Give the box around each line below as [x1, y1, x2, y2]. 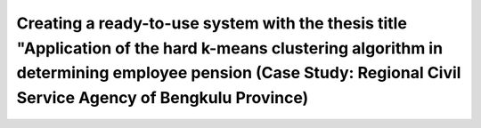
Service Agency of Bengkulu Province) [16, 88, 309, 108]
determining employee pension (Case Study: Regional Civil [16, 63, 461, 84]
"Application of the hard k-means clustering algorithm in [16, 38, 444, 58]
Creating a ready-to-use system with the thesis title [16, 13, 407, 33]
